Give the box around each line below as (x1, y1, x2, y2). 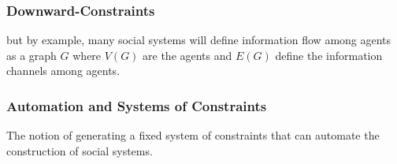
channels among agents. (6, 62, 121, 79)
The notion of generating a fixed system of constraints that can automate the (6, 127, 380, 143)
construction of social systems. (6, 142, 153, 158)
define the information (275, 47, 383, 63)
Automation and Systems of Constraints (6, 95, 267, 115)
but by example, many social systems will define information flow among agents (6, 32, 391, 48)
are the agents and (143, 47, 232, 63)
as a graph (6, 47, 57, 63)
